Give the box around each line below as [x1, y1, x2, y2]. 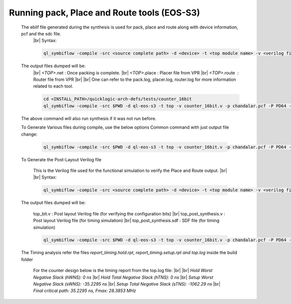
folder [21, 257, 33, 262]
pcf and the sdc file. [21, 30, 62, 36]
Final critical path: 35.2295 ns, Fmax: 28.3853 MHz [33, 288, 136, 294]
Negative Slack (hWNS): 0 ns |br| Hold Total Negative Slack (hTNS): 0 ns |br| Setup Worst [33, 274, 213, 280]
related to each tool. [33, 83, 74, 89]
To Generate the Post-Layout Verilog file [21, 156, 102, 162]
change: [21, 131, 38, 137]
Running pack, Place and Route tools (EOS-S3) [9, 7, 200, 18]
